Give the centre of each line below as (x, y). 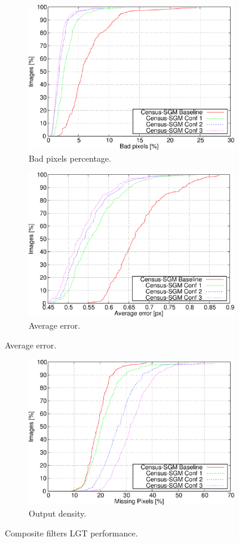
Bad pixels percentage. (70, 158)
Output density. (58, 513)
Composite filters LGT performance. (71, 533)
